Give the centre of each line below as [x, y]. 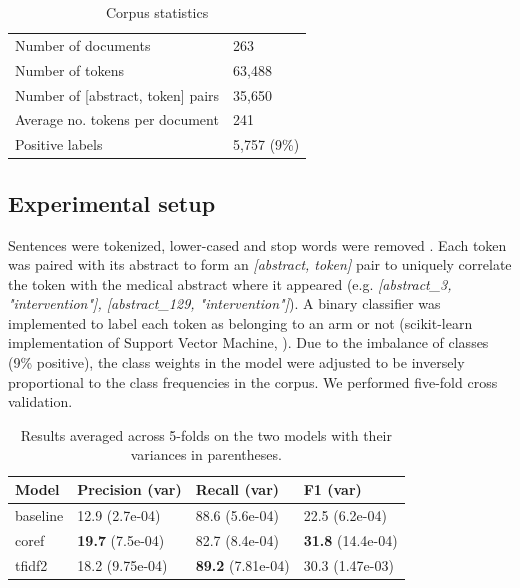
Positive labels [59, 144]
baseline [39, 514]
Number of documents [83, 44]
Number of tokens [70, 69]
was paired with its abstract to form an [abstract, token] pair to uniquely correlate [260, 264]
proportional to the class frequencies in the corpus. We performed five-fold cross [253, 381]
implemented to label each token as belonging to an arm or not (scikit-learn [240, 322]
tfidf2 [31, 564]
